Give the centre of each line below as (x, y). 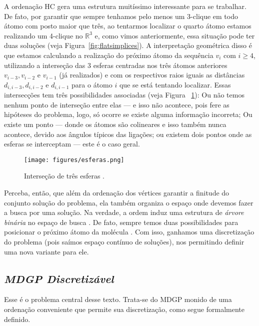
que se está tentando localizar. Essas (175, 84)
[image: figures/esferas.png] (74, 160)
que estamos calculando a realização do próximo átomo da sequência (109, 55)
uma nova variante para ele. (46, 251)
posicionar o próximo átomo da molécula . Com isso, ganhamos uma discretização (129, 232)
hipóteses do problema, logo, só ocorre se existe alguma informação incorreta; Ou (128, 114)
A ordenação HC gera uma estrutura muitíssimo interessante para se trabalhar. (125, 6)
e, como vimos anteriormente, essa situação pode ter (175, 35)
